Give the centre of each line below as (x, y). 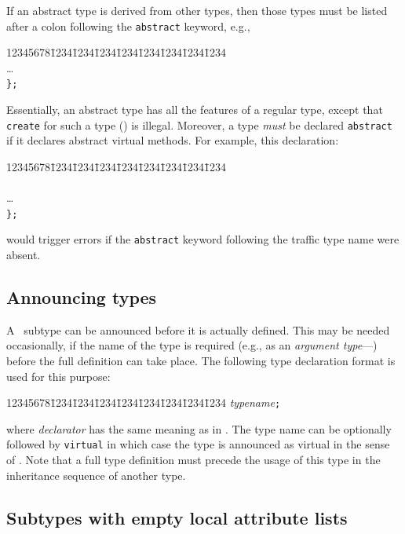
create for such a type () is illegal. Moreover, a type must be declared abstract (199, 124)
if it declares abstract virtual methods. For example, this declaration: (173, 140)
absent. (24, 255)
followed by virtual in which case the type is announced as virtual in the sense (198, 444)
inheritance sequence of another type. (96, 475)
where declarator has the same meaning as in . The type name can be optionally (199, 428)
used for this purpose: (58, 376)
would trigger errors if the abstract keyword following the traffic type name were (203, 239)
